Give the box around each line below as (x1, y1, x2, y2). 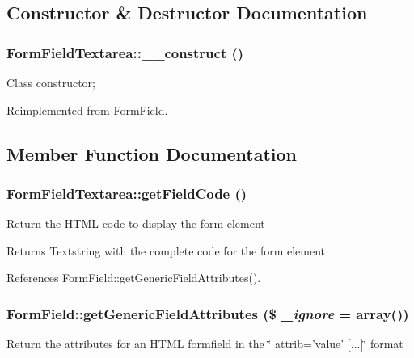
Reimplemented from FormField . (6, 101, 168, 118)
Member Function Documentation (6, 141, 298, 166)
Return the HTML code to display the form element (6, 215, 265, 232)
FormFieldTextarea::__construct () (6, 42, 244, 62)
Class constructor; (6, 74, 95, 91)
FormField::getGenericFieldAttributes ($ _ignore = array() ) (6, 303, 409, 323)
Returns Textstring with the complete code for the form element (6, 242, 326, 259)
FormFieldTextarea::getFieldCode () (6, 183, 247, 203)
